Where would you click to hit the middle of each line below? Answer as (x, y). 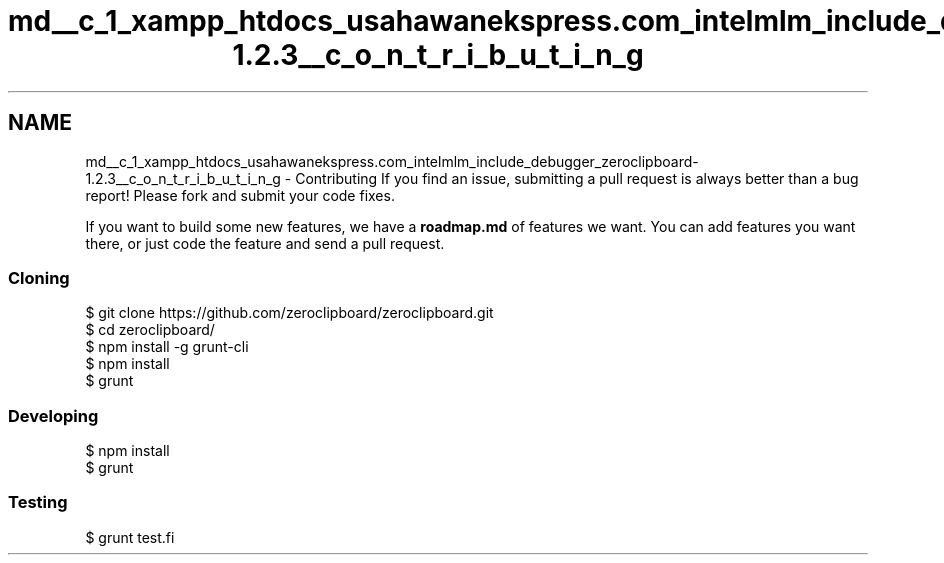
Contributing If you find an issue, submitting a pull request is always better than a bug (577, 178)
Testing (38, 502)
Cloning (39, 277)
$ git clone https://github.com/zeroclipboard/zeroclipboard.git (289, 313)
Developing (53, 415)
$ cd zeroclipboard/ (150, 330)
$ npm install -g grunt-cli (167, 347)
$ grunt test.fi (130, 537)
